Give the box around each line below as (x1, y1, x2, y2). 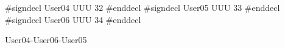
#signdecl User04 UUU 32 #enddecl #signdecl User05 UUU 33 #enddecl (5, 1, 280, 13)
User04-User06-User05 (5, 33, 87, 46)
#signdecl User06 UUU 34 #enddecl (5, 13, 141, 26)
